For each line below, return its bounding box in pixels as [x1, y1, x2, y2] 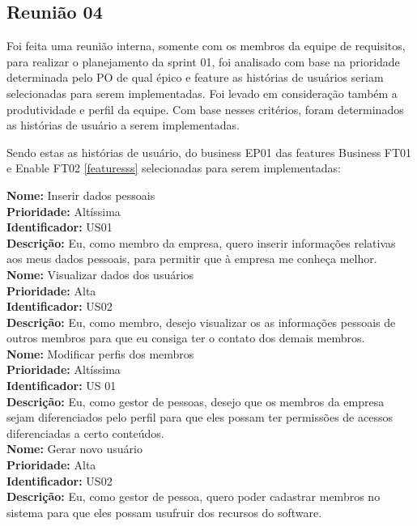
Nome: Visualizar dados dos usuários [6, 265, 194, 282]
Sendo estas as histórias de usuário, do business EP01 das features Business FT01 [6, 143, 412, 160]
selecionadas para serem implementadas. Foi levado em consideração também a [6, 84, 398, 101]
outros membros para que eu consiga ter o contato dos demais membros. [6, 329, 365, 346]
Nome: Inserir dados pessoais [6, 186, 155, 203]
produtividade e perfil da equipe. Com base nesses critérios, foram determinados [6, 100, 404, 117]
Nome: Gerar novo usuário [6, 440, 143, 457]
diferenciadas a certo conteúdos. [6, 424, 164, 441]
